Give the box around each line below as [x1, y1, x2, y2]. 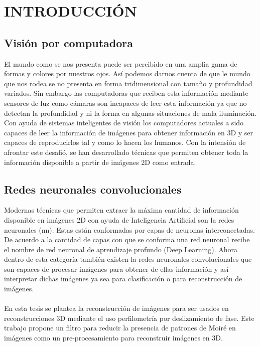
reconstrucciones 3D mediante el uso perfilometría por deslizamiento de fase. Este [4, 312, 254, 323]
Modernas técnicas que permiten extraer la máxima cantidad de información [4, 205, 239, 215]
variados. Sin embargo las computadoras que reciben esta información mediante [4, 88, 248, 98]
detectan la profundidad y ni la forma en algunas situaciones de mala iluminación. [4, 107, 257, 118]
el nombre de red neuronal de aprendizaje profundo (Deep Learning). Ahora [4, 244, 238, 254]
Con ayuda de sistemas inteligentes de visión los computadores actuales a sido [4, 117, 244, 128]
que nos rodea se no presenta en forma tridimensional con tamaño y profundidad [4, 78, 252, 88]
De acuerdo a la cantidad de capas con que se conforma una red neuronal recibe [4, 234, 250, 245]
